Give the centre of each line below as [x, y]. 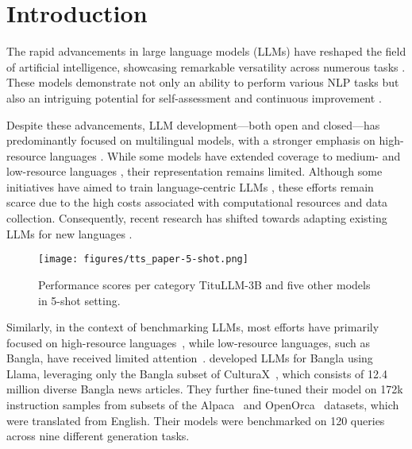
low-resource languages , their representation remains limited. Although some [194, 171]
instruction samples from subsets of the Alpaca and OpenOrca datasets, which [203, 405]
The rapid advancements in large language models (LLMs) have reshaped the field [206, 51]
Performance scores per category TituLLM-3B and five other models [204, 284]
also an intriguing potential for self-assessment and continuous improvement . [194, 97]
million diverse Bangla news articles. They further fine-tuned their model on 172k [205, 389]
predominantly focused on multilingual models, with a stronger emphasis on [191, 140]
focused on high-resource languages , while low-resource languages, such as [188, 342]
